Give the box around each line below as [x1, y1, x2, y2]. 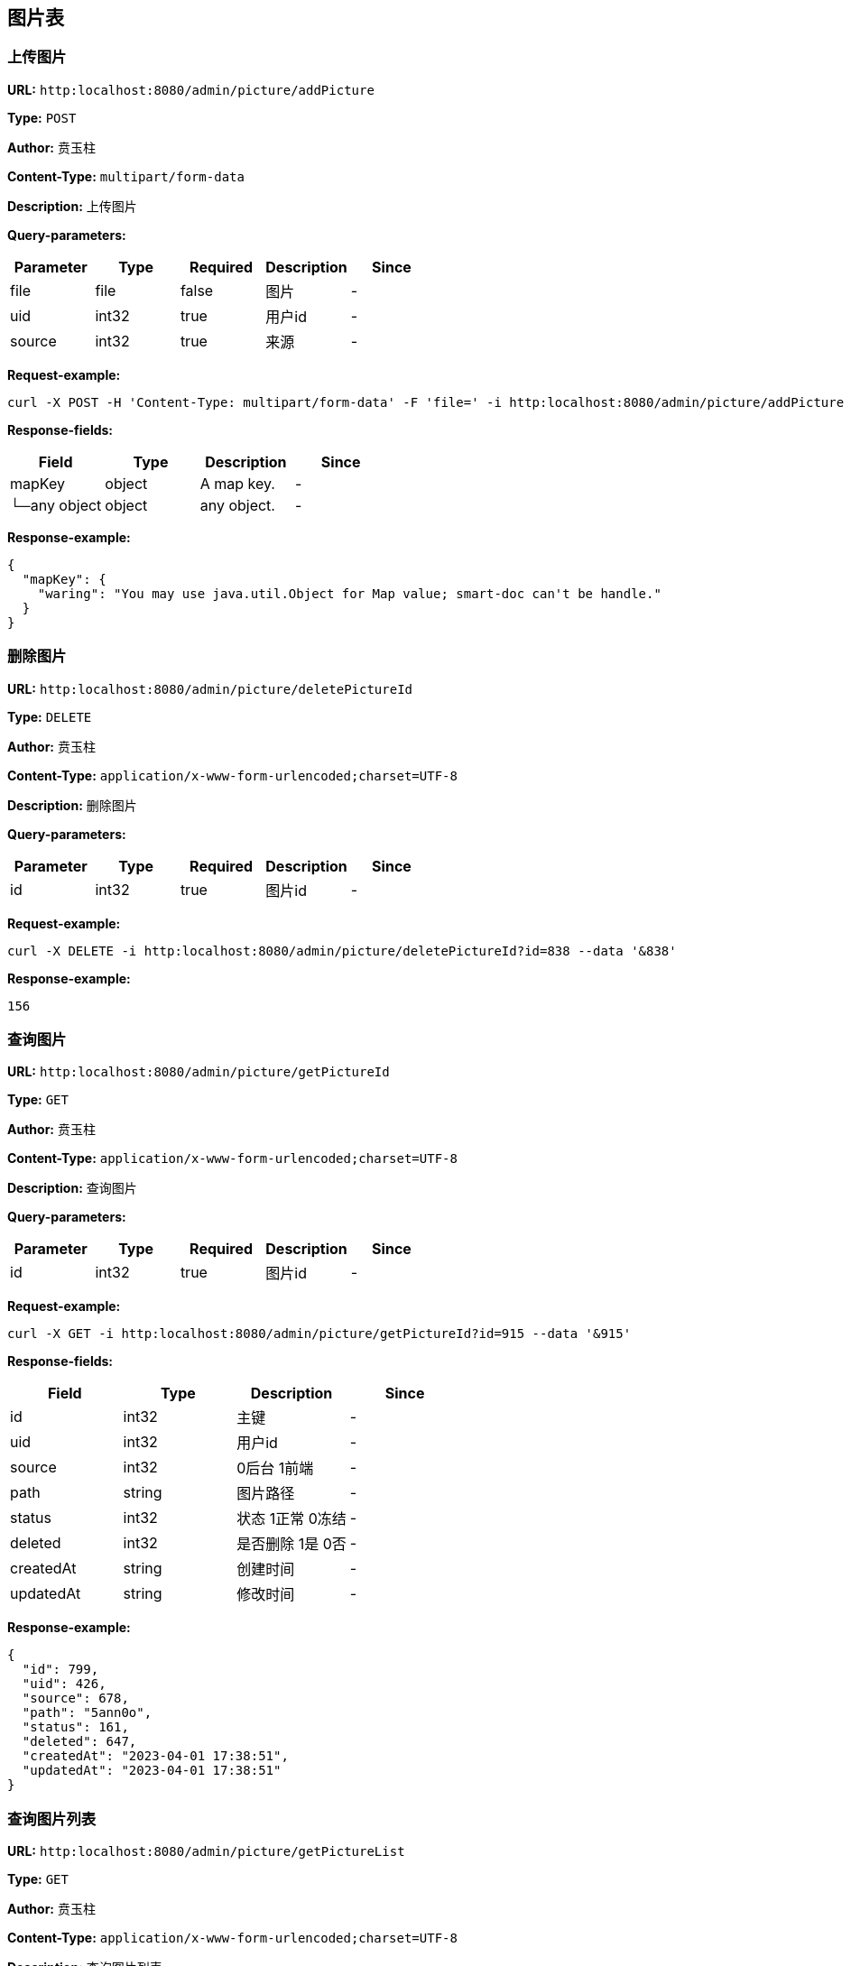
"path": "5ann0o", [22, 1705, 153, 1721]
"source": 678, [22, 1691, 129, 1706]
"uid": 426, [22, 1676, 106, 1692]
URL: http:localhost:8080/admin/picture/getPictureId [7, 1064, 390, 1080]
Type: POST [7, 109, 77, 125]
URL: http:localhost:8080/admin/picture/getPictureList [7, 1843, 405, 1860]
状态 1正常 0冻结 [236, 1509, 347, 1528]
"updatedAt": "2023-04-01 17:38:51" [22, 1763, 282, 1778]
